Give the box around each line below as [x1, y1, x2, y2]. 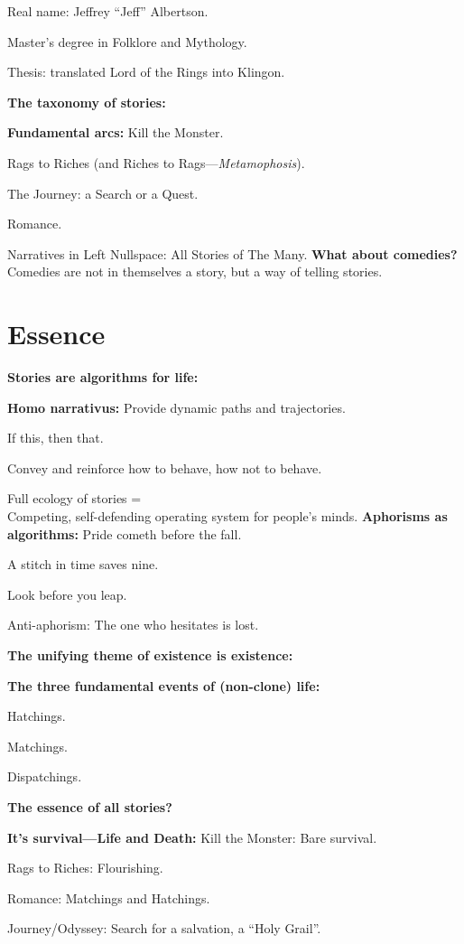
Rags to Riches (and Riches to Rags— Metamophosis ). [7, 153, 305, 172]
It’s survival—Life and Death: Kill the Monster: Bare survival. [7, 827, 377, 846]
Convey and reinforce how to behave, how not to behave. [7, 458, 322, 477]
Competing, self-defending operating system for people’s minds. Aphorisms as [7, 507, 448, 526]
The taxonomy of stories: [7, 92, 166, 111]
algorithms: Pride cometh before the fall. [7, 524, 242, 543]
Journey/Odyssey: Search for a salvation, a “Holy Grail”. [7, 919, 321, 938]
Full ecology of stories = [7, 489, 142, 508]
